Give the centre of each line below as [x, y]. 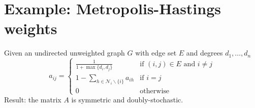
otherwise [155, 91]
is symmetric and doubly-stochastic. [127, 99]
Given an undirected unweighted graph [65, 53]
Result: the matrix [33, 99]
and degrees [204, 53]
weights [31, 28]
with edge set [156, 53]
